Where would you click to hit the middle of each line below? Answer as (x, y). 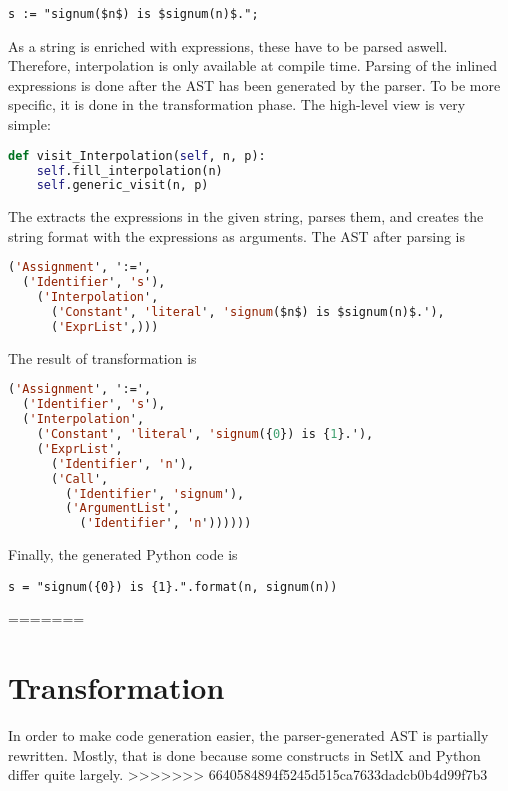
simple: (29, 124)
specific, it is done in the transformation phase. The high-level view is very (237, 104)
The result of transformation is (102, 357)
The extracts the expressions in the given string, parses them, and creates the (246, 216)
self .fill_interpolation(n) (129, 170)
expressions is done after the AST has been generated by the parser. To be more (254, 84)
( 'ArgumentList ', (122, 508)
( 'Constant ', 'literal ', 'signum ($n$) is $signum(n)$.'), (247, 312)
